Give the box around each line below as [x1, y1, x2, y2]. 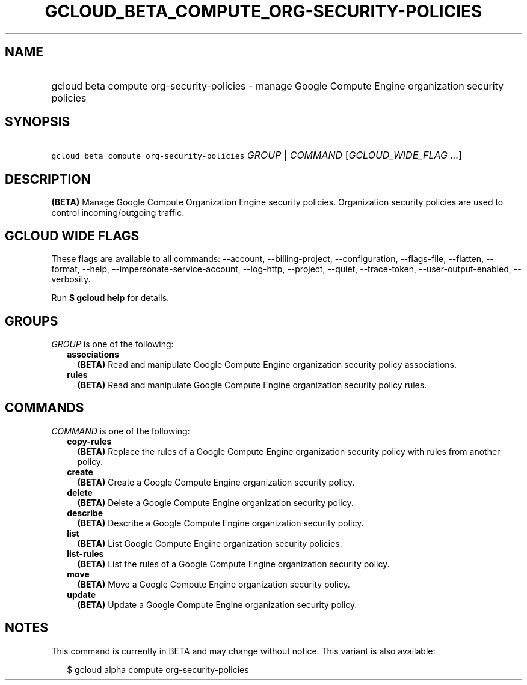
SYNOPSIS [5, 114, 70, 130]
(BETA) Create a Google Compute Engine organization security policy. [77, 476, 355, 487]
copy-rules [67, 436, 112, 446]
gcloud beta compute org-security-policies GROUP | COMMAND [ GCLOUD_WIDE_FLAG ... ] [51, 149, 463, 162]
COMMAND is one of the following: [51, 425, 190, 436]
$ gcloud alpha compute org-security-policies [67, 664, 249, 675]
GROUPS [5, 313, 58, 329]
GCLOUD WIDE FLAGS [5, 228, 140, 243]
